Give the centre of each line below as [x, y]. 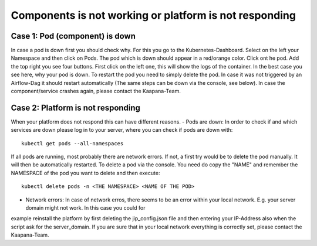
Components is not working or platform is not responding [154, 15]
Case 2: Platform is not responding [76, 107]
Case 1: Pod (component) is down [73, 36]
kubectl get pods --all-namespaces [72, 143]
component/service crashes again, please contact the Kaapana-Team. [96, 91]
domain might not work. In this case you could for [85, 208]
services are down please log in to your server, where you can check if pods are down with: [122, 130]
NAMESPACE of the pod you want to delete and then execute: [85, 173]
